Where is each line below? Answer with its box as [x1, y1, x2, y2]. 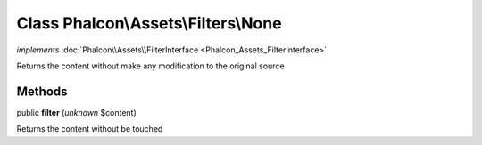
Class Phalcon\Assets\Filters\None [16, 13, 282, 33]
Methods [16, 84, 68, 99]
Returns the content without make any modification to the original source [16, 60, 285, 71]
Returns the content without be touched [16, 124, 163, 134]
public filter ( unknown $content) [16, 107, 137, 117]
